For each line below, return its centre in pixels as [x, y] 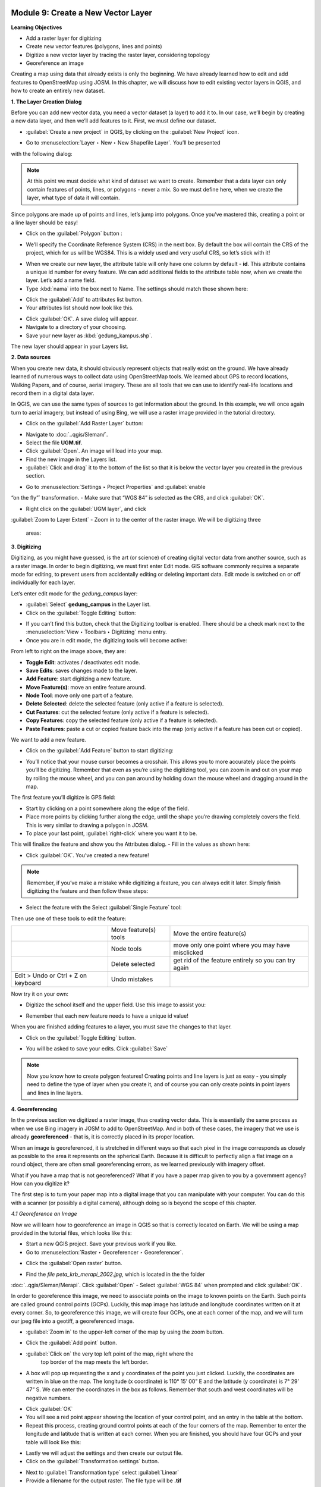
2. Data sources [31, 357]
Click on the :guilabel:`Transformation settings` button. [93, 1461]
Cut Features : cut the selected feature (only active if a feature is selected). [117, 712]
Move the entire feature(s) [210, 934]
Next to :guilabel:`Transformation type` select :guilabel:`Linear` [103, 1472]
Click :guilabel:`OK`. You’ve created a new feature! [87, 855]
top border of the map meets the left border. [95, 1362]
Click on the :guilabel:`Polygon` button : [74, 233]
